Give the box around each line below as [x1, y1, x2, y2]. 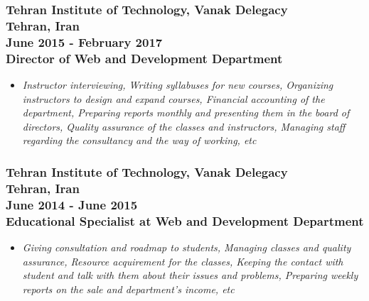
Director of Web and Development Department [6, 49, 283, 67]
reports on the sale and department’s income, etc [22, 281, 235, 296]
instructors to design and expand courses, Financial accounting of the [22, 91, 325, 106]
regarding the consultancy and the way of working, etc [22, 133, 257, 148]
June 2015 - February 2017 [6, 33, 163, 50]
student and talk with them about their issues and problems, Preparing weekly [22, 268, 358, 283]
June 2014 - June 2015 [6, 195, 138, 213]
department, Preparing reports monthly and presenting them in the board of [22, 105, 350, 120]
